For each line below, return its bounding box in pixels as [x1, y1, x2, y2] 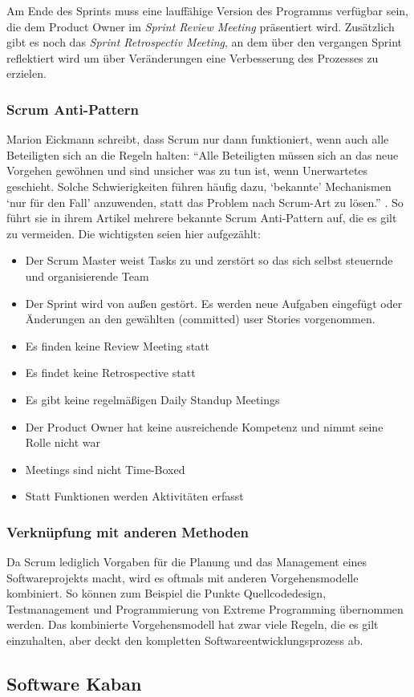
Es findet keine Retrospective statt [25, 364, 196, 381]
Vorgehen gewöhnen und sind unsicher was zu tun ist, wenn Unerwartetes [6, 162, 368, 179]
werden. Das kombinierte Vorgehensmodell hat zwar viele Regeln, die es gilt [6, 616, 379, 633]
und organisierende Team [25, 267, 149, 284]
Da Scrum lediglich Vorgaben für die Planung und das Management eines [6, 553, 367, 570]
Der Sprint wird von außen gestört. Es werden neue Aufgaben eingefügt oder [25, 294, 403, 311]
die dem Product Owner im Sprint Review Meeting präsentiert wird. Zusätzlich [6, 18, 395, 34]
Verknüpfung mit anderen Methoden [6, 521, 250, 541]
